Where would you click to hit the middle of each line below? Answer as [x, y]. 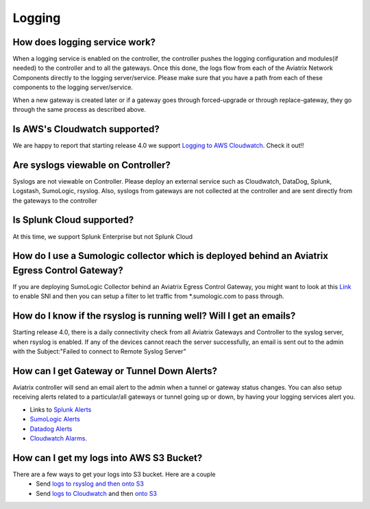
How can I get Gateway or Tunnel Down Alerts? [115, 371]
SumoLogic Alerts [55, 419]
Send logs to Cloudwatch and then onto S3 [97, 493]
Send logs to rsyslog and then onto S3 [90, 484]
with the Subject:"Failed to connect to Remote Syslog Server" [99, 351]
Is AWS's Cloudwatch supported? [86, 129]
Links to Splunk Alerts [61, 409]
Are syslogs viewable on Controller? [92, 165]
